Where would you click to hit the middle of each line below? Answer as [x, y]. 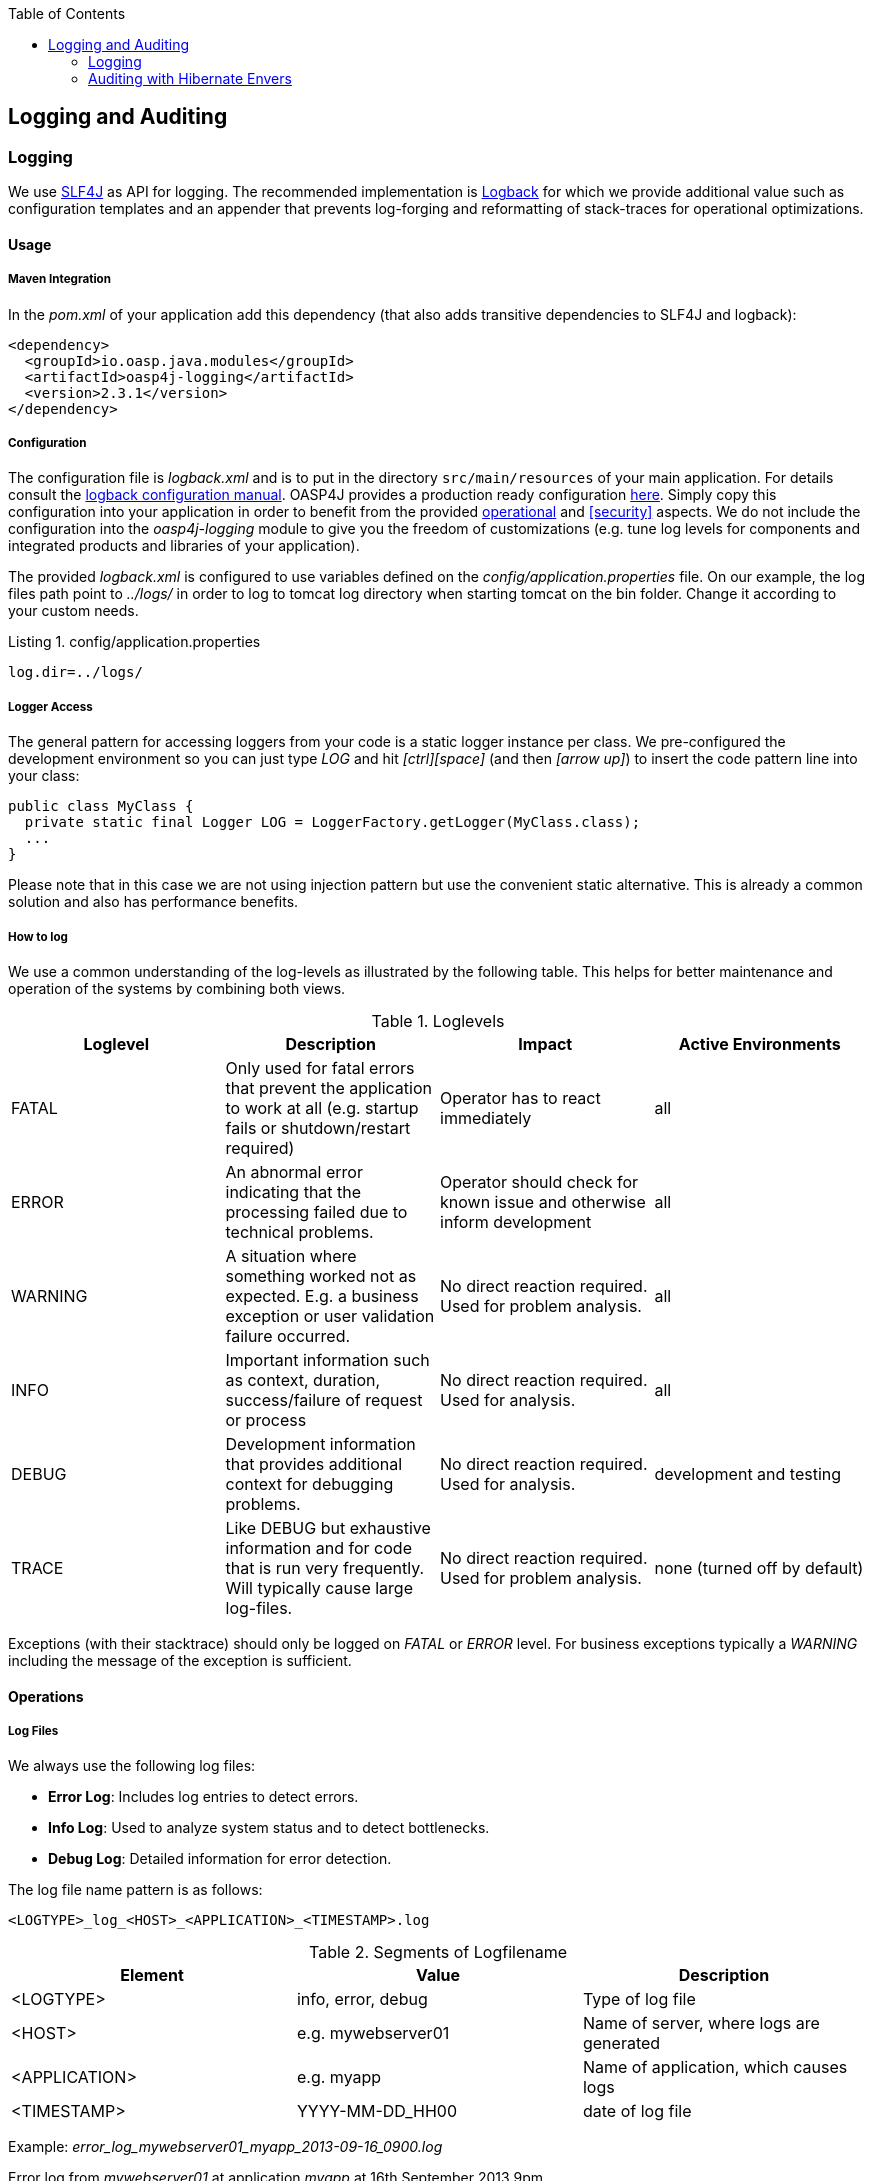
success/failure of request [324, 1399]
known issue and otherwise [543, 1201]
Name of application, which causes [715, 2067]
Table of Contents [67, 13]
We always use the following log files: [132, 1766]
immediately [486, 1117]
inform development [516, 1221]
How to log [38, 936]
